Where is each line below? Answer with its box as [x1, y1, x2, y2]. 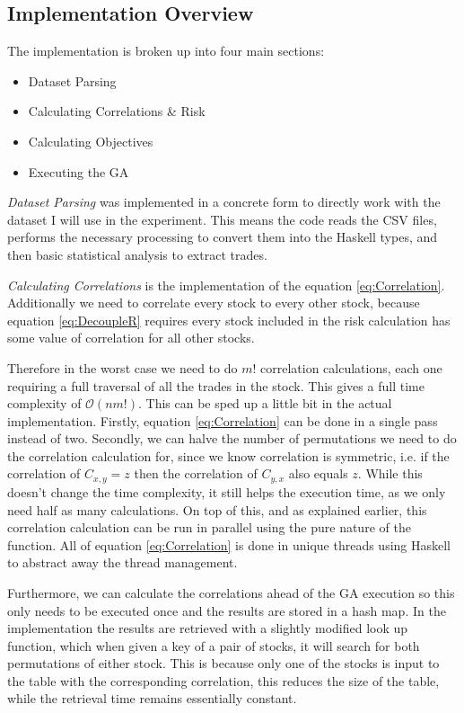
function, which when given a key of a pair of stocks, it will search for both [7, 636, 420, 655]
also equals [288, 464, 348, 483]
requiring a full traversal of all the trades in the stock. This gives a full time [7, 376, 425, 395]
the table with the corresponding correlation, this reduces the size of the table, [7, 671, 440, 690]
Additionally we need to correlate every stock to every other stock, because [7, 293, 420, 312]
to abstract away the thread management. [7, 553, 238, 572]
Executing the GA [28, 162, 129, 181]
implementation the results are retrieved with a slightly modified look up [7, 619, 408, 637]
